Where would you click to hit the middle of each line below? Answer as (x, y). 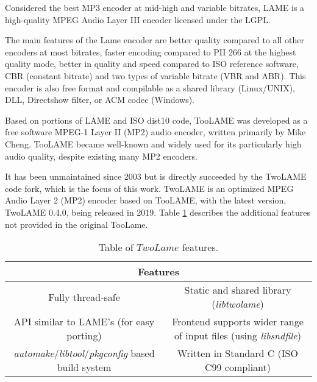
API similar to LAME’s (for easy (84, 322)
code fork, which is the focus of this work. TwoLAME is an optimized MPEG (149, 188)
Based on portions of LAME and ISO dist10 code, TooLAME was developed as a (156, 120)
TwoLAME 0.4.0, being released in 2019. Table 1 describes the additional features (158, 212)
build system (84, 367)
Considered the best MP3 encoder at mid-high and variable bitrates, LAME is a (155, 7)
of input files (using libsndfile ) (238, 336)
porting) (84, 336)
